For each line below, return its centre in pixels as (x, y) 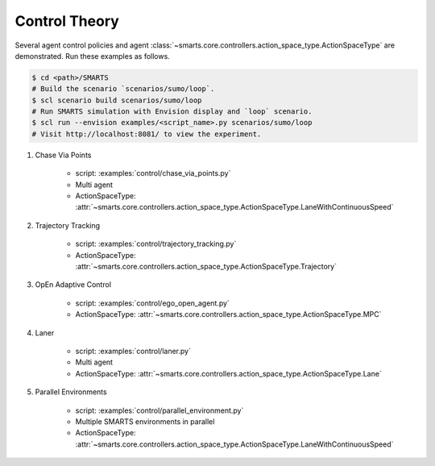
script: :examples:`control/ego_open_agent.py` (152, 303)
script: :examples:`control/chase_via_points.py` (153, 173)
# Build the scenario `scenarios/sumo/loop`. (123, 89)
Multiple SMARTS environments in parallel (145, 421)
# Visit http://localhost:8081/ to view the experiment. (147, 134)
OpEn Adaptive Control (73, 285)
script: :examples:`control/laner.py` (133, 351)
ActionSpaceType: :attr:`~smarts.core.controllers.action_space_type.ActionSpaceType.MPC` (228, 314)
